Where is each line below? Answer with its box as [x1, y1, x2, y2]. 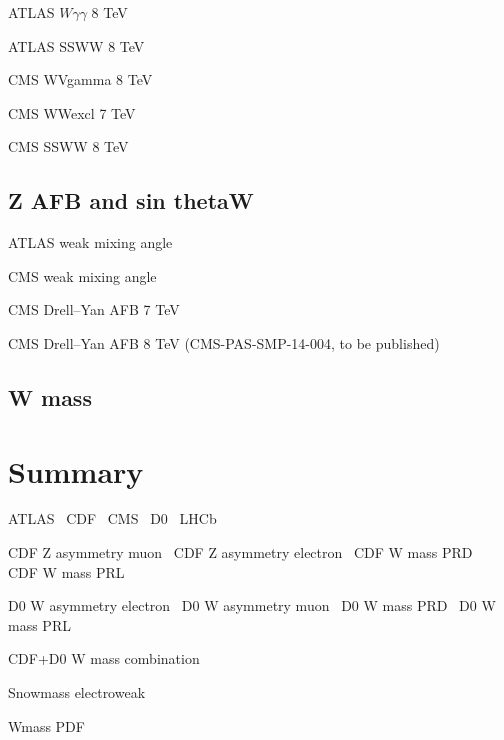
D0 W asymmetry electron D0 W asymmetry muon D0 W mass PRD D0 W [8, 595, 496, 616]
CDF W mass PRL [8, 561, 125, 582]
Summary [8, 450, 144, 491]
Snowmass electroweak [8, 682, 146, 703]
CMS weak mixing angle [8, 265, 157, 286]
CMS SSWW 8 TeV [8, 136, 129, 157]
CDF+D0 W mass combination [8, 648, 200, 669]
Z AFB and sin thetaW [8, 185, 254, 216]
